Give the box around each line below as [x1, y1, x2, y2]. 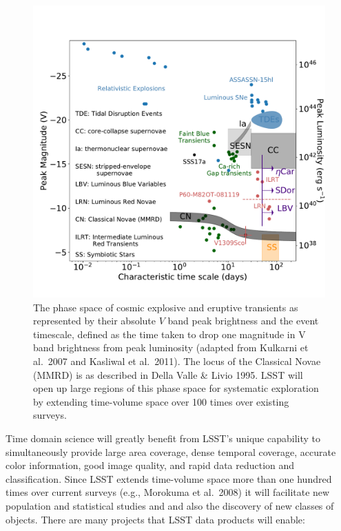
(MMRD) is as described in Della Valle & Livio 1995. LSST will [33, 367, 303, 382]
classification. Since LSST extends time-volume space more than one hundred [6, 471, 332, 486]
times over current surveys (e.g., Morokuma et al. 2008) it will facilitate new [6, 485, 330, 499]
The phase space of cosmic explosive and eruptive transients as [33, 300, 298, 314]
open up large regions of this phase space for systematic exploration [33, 381, 319, 395]
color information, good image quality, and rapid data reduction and [6, 458, 295, 472]
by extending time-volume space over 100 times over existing [33, 394, 289, 408]
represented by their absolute [33, 313, 156, 328]
